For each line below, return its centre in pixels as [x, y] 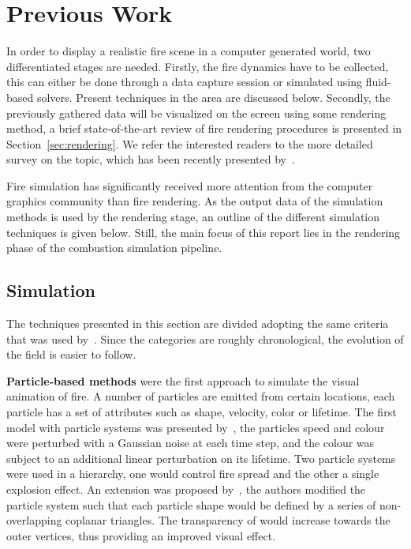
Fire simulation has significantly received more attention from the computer [190, 185]
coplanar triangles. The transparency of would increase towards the [228, 520]
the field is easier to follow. [71, 354]
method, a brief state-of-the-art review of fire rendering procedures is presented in [204, 128]
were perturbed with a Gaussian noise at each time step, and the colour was [191, 443]
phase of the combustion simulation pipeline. [114, 248]
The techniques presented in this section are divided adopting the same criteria [198, 323]
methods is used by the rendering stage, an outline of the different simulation [193, 217]
